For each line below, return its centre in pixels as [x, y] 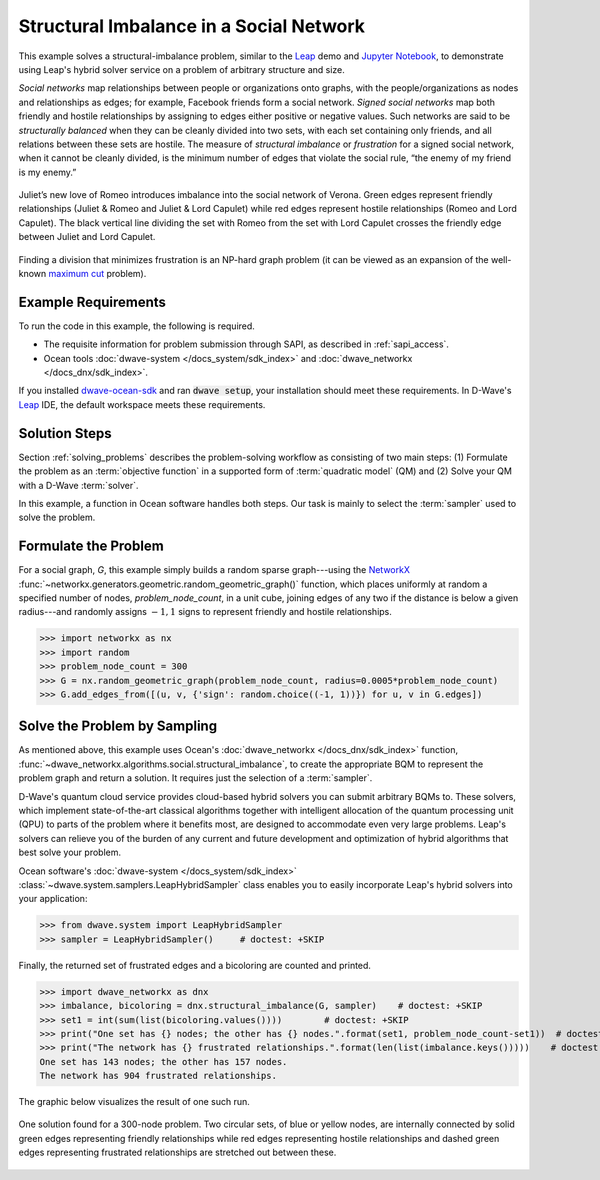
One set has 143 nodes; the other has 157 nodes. [163, 1061]
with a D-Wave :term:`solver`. [78, 485]
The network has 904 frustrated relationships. [158, 1076]
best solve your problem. [70, 852]
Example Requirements [92, 301]
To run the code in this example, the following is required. [136, 326]
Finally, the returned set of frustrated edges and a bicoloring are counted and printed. [195, 965]
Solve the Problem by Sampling [118, 726]
